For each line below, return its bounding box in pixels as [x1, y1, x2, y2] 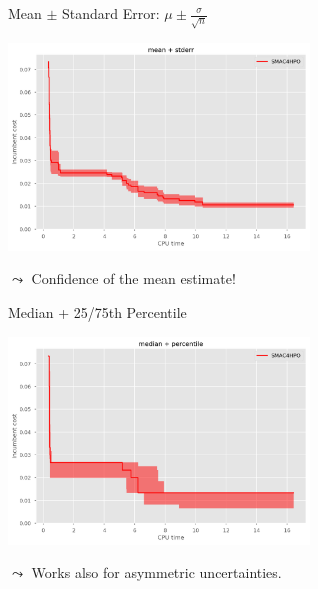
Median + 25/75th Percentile [8, 302, 187, 323]
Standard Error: [62, 3, 160, 23]
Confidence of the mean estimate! [31, 268, 236, 289]
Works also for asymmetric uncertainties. [31, 562, 282, 583]
